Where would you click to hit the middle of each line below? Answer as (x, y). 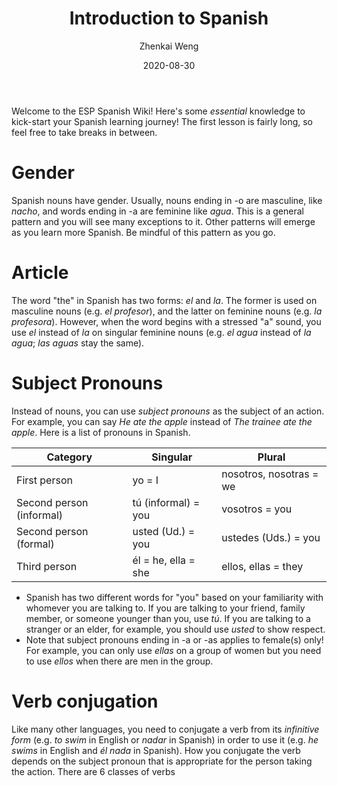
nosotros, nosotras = (270, 474)
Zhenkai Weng (169, 46)
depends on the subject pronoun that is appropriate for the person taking (162, 761)
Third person (47, 566)
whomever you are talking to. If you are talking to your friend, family (165, 608)
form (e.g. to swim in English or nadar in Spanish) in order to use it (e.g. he (165, 739)
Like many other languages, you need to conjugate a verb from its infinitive (165, 729)
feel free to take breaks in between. (84, 132)
